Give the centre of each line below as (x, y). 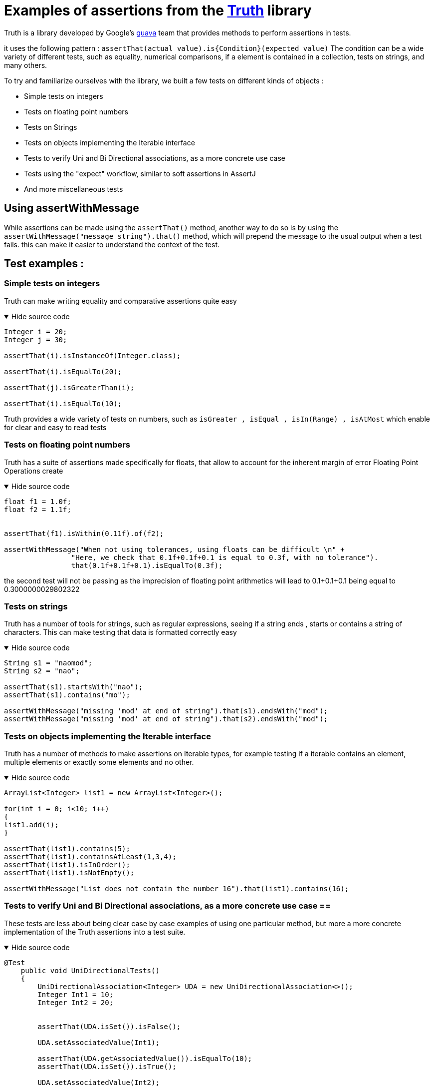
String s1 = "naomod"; (48, 663)
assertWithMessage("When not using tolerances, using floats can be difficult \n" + (174, 549)
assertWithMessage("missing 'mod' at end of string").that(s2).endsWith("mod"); (166, 719)
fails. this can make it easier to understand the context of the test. (112, 244)
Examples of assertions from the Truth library (158, 10)
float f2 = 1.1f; (38, 509)
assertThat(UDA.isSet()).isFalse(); (109, 1026)
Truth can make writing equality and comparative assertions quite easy (120, 301)
